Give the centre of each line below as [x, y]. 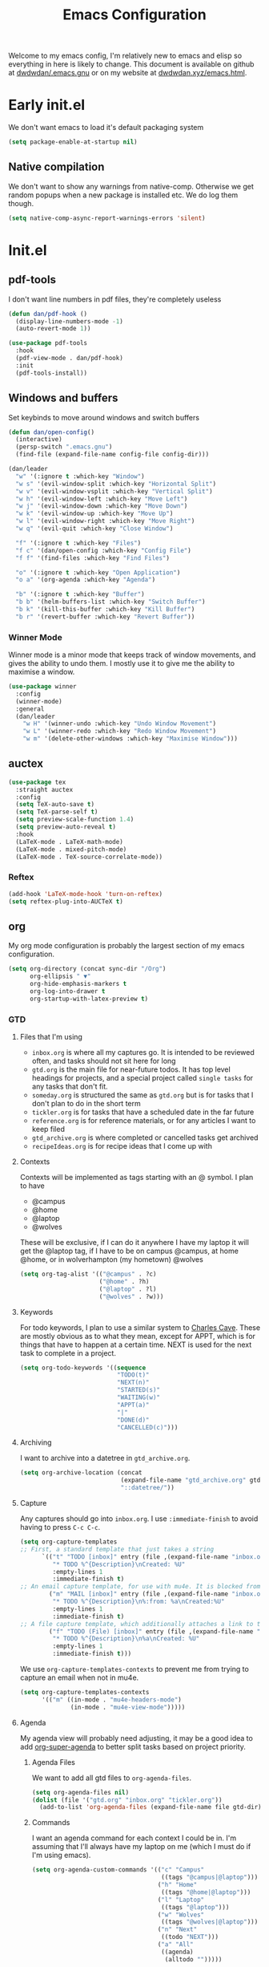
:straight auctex [44, 789]
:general [30, 709]
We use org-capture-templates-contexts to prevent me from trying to [134, 1669]
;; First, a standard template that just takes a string [117, 1549]
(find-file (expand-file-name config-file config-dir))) [112, 455]
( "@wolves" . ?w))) [131, 1296]
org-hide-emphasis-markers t [78, 984]
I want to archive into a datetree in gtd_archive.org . [105, 1458]
